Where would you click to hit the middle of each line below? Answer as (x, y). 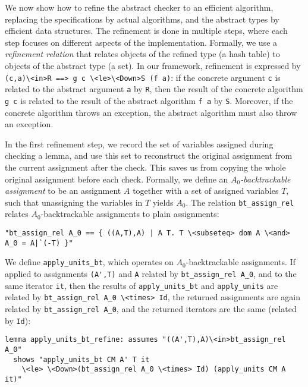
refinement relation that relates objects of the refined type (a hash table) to (142, 54)
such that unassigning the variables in (74, 202)
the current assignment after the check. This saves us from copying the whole (145, 167)
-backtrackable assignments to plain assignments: (130, 214)
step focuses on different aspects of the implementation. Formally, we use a (141, 42)
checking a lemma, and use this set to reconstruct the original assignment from (149, 155)
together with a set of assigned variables (206, 191)
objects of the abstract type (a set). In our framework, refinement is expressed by (153, 65)
